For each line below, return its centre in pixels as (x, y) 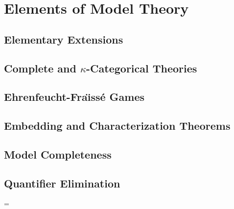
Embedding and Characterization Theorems (117, 126)
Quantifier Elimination (62, 183)
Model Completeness (58, 154)
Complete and (40, 68)
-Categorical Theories (142, 68)
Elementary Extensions (64, 39)
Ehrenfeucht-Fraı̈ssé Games (74, 97)
